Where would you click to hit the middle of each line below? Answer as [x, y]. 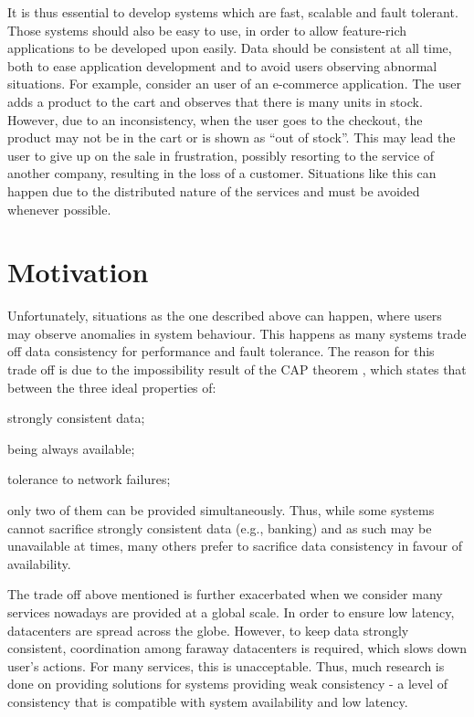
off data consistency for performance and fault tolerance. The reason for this [221, 351]
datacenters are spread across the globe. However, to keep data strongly [208, 630]
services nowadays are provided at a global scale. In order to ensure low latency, [231, 612]
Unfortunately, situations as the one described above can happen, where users [225, 316]
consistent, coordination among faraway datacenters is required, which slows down [237, 648]
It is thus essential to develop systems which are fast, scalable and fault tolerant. [233, 12]
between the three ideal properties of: [112, 387]
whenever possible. [59, 209]
